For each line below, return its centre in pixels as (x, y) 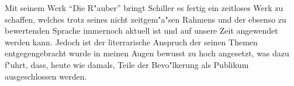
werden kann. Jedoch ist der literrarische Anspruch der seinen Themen (131, 42)
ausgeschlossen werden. (46, 76)
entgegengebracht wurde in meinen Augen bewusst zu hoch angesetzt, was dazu (147, 53)
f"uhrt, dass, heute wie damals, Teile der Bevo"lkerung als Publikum (127, 64)
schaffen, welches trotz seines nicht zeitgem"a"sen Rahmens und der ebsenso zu (146, 19)
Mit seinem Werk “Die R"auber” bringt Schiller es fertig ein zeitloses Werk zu (144, 8)
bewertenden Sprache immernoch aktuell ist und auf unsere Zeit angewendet (141, 31)
